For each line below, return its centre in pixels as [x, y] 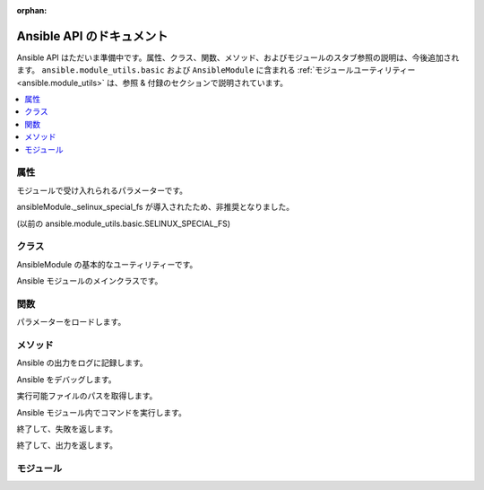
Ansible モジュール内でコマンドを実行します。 [102, 412]
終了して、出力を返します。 [67, 445]
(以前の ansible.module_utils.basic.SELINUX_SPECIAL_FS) [124, 223]
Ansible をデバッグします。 [66, 379]
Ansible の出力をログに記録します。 [82, 363]
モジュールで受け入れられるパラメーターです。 [102, 190]
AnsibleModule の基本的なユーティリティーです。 [107, 264]
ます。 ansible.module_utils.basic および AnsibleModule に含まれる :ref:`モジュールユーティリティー [216, 70]
